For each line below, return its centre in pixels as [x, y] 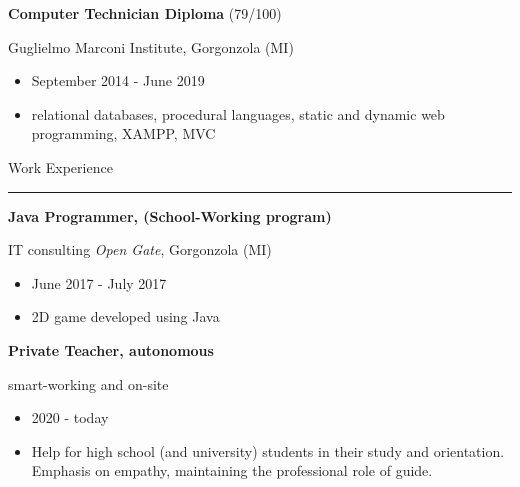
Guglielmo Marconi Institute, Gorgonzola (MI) [151, 46]
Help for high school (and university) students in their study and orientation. [268, 450]
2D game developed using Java [125, 316]
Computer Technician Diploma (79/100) [145, 13]
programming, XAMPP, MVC [123, 133]
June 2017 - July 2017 [99, 282]
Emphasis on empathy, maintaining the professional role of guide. [232, 470]
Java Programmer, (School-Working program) [170, 215]
